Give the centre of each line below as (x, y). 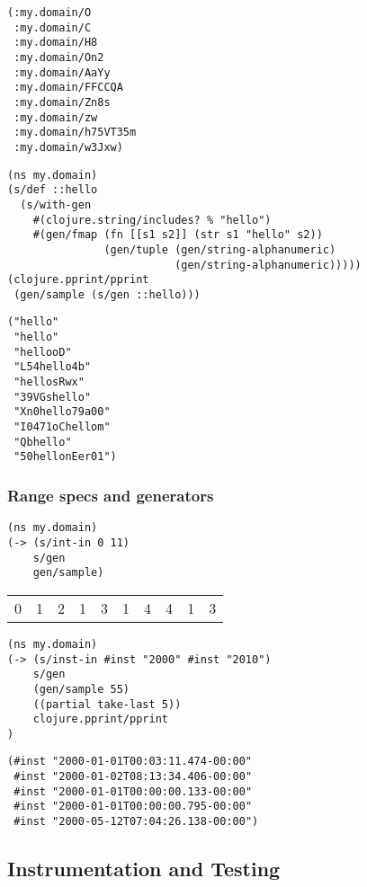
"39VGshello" (53, 397)
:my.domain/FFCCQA (68, 88)
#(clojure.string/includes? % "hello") (152, 220)
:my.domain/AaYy (62, 72)
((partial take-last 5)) (107, 704)
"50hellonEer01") (65, 457)
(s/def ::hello (53, 190)
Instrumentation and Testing (144, 869)
